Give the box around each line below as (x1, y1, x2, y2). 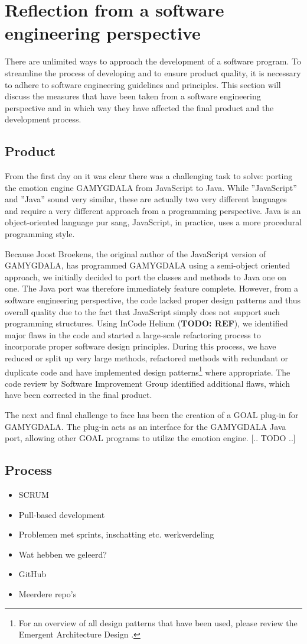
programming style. (5, 228, 75, 240)
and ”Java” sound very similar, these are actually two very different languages (5, 193, 287, 205)
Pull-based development (18, 508, 105, 520)
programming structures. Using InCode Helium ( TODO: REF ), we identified (5, 317, 288, 329)
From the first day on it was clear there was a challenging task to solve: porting (5, 170, 293, 182)
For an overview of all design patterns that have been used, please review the (18, 616, 298, 629)
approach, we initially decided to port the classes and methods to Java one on (5, 270, 286, 283)
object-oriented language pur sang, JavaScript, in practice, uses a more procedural (5, 216, 302, 228)
